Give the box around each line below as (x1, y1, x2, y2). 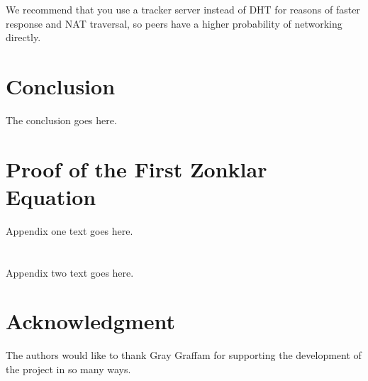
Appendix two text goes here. (6, 265, 134, 280)
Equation (6, 182, 96, 211)
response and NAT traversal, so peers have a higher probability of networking (6, 16, 342, 31)
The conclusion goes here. (6, 112, 117, 127)
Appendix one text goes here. (6, 223, 133, 238)
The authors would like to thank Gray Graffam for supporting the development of (6, 348, 362, 363)
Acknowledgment (6, 307, 175, 336)
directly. (6, 30, 41, 45)
